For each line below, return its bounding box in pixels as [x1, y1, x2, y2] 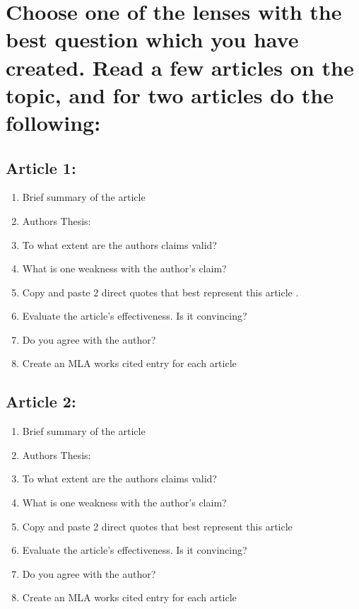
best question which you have [6, 25, 299, 54]
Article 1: [6, 156, 76, 178]
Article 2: [6, 390, 76, 412]
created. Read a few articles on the [6, 52, 354, 81]
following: [6, 108, 101, 137]
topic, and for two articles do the [6, 80, 334, 109]
